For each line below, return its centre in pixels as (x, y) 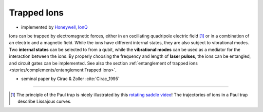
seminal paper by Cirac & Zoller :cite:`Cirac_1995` (70, 79)
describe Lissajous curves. (45, 101)
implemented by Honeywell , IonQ (54, 27)
